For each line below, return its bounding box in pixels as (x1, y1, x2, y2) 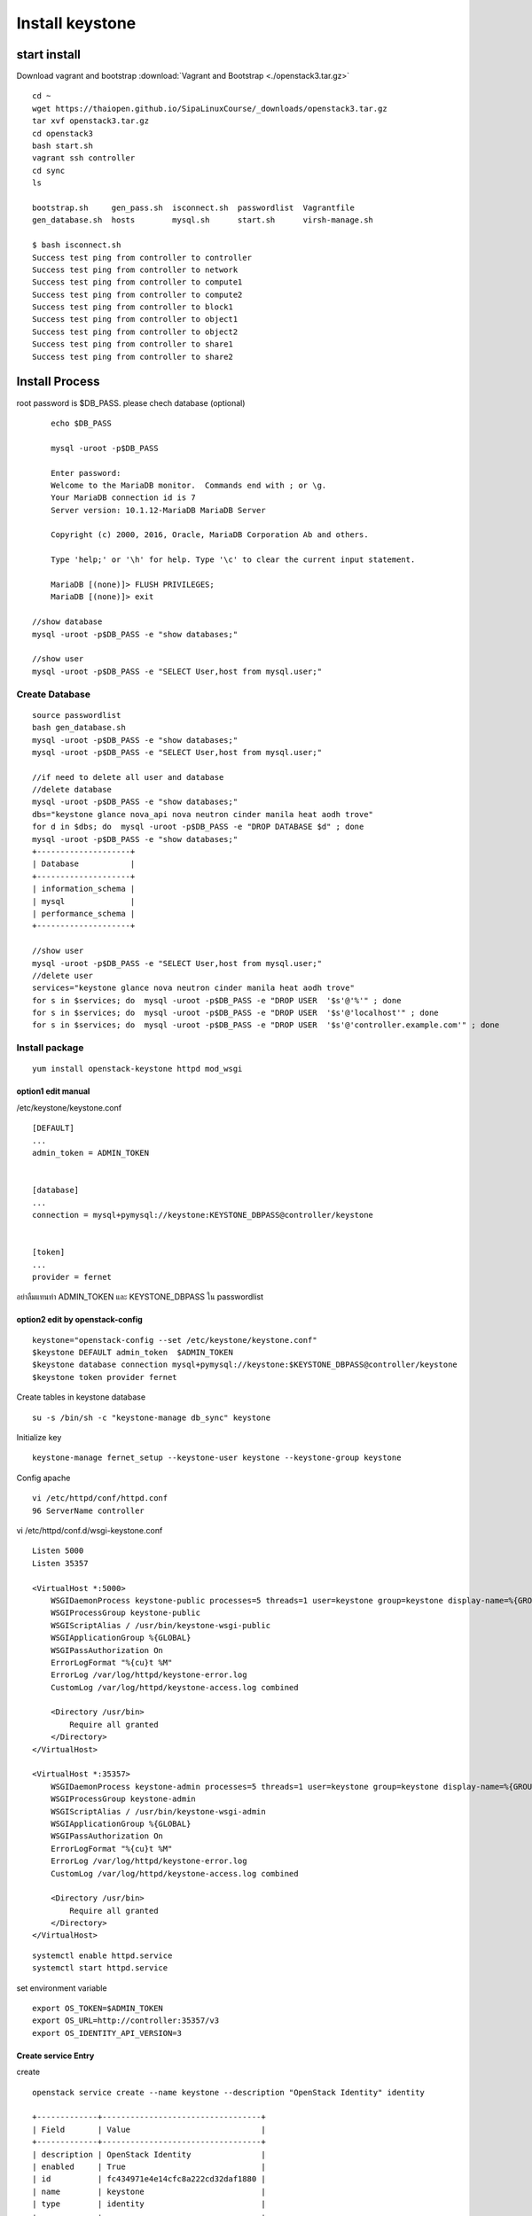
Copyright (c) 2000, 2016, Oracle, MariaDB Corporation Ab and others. (50, 530, 369, 540)
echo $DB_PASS (50, 417, 113, 428)
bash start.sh (32, 141, 93, 151)
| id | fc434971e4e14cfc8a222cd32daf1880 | (32, 2174, 266, 2184)
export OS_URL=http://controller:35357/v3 (32, 2016, 220, 2025)
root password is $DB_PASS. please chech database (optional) (16, 397, 246, 408)
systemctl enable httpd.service (32, 1950, 173, 1961)
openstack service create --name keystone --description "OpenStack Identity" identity (32, 2087, 426, 2097)
